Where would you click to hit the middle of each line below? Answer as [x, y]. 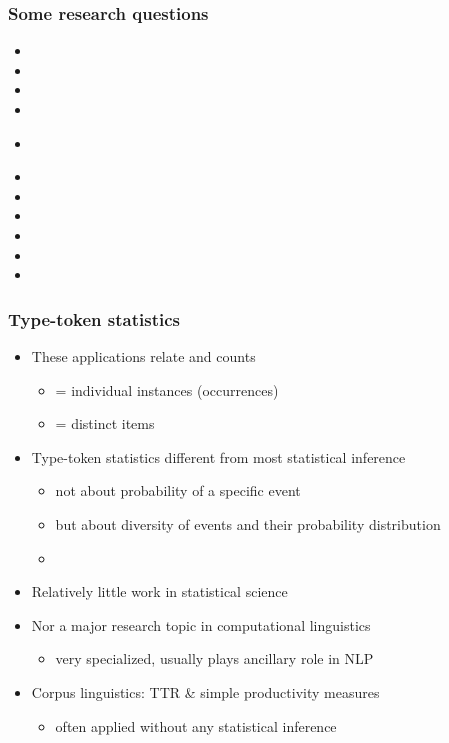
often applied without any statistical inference [196, 725]
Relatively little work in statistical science [159, 591]
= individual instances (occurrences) [167, 389]
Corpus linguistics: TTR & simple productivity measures [205, 691]
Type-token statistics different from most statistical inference [218, 456]
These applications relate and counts [143, 355]
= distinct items [105, 423]
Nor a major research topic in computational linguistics [201, 624]
